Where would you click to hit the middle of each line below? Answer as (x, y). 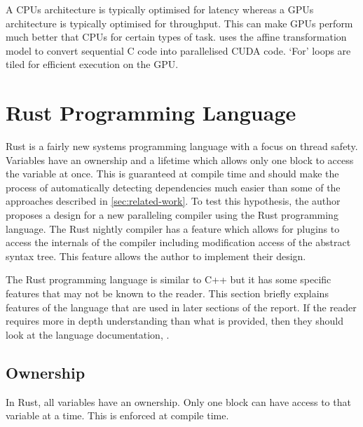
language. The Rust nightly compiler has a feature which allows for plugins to (173, 228)
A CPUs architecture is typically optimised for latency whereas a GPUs (160, 9)
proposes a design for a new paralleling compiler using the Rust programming (172, 215)
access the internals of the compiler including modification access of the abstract (178, 242)
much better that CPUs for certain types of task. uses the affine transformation (176, 37)
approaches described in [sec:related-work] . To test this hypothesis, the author (173, 201)
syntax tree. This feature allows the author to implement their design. (156, 256)
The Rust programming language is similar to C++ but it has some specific (169, 279)
